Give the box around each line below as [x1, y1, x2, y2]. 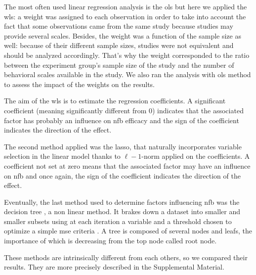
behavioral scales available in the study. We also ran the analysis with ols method [4, 69, 251, 80]
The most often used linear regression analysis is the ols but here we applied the [4, 1, 247, 11]
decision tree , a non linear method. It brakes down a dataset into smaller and [4, 206, 241, 217]
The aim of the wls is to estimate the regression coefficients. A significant [4, 95, 226, 106]
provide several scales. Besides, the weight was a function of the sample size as [4, 30, 241, 41]
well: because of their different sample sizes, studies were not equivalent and [4, 40, 234, 50]
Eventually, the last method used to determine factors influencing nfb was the [4, 196, 240, 207]
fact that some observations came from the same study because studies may [4, 21, 233, 31]
